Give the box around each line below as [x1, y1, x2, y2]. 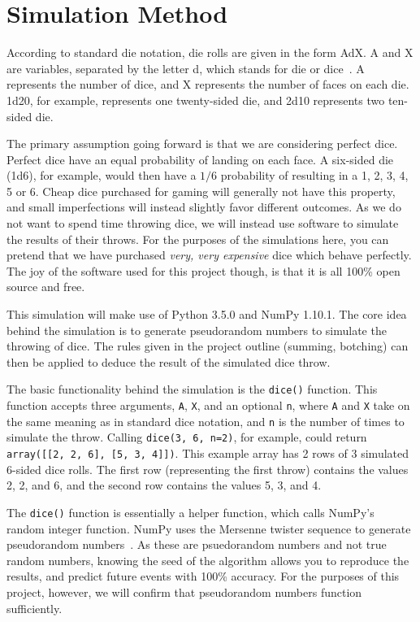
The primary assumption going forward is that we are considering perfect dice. [6, 135, 398, 152]
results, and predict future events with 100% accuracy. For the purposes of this [6, 568, 400, 585]
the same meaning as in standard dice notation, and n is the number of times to [6, 412, 405, 429]
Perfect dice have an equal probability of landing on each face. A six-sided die [6, 150, 394, 167]
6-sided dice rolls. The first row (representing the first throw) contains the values [6, 460, 409, 477]
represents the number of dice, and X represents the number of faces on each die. [6, 76, 409, 93]
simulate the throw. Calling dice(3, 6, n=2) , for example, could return [6, 428, 367, 446]
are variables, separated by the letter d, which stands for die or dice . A [6, 59, 365, 76]
